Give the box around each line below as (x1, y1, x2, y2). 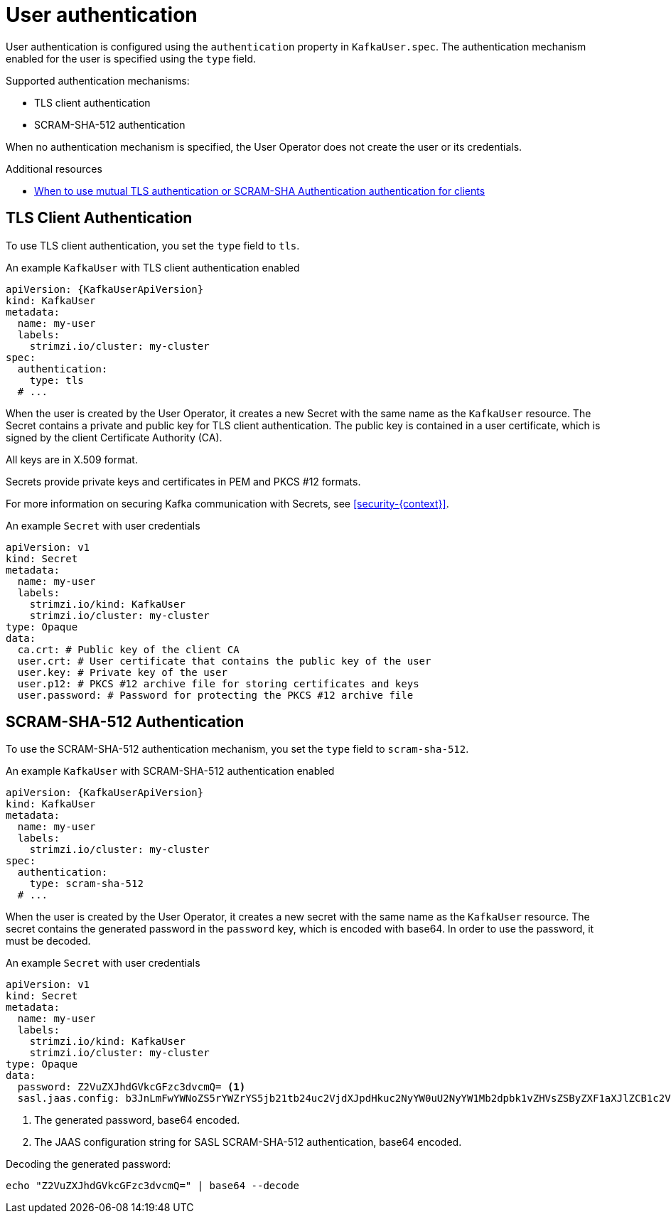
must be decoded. (6, 935, 91, 947)
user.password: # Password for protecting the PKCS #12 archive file (17, 689, 414, 701)
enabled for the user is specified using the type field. (6, 52, 256, 65)
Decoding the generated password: (6, 1158, 171, 1171)
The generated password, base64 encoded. (34, 1114, 240, 1127)
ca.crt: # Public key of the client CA (17, 643, 240, 655)
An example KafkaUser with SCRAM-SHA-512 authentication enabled (6, 765, 335, 778)
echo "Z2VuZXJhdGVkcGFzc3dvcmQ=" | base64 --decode (6, 1180, 300, 1192)
